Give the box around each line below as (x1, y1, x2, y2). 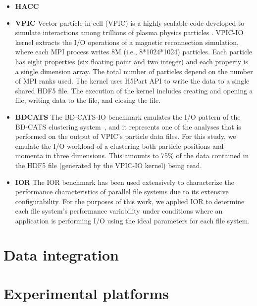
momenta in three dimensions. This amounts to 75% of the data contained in (15, 150, 249, 161)
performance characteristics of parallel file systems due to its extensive (15, 186, 229, 197)
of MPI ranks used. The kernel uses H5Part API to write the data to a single (15, 76, 250, 86)
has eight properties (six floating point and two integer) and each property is (15, 56, 249, 66)
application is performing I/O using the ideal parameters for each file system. (15, 215, 250, 225)
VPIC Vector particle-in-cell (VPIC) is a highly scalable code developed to (15, 17, 245, 28)
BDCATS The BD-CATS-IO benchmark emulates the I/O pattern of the (15, 111, 241, 122)
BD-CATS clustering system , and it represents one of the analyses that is (15, 121, 241, 131)
